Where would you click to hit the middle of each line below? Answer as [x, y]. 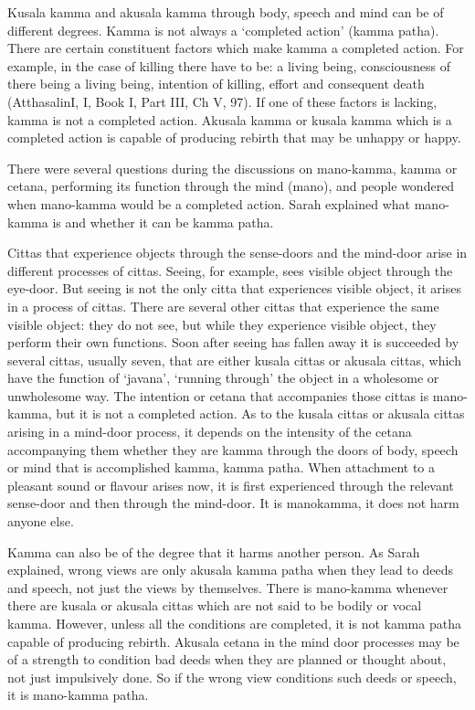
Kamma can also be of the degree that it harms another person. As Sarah [214, 551]
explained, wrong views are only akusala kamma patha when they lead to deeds [230, 570]
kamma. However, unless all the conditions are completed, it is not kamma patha [234, 623]
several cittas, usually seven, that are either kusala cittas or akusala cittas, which [234, 360]
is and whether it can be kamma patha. [163, 222]
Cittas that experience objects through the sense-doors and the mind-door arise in [237, 253]
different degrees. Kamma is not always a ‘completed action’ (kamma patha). [223, 30]
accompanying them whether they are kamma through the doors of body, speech [233, 449]
